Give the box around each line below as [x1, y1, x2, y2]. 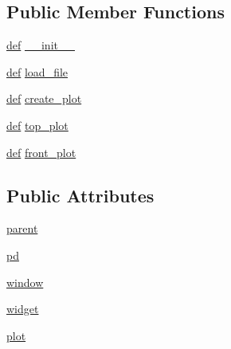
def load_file [6, 63, 69, 80]
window [6, 273, 44, 290]
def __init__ [6, 37, 75, 53]
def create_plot [6, 90, 82, 107]
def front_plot [6, 143, 76, 160]
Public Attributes [6, 182, 155, 207]
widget [6, 300, 39, 317]
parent [6, 220, 38, 237]
